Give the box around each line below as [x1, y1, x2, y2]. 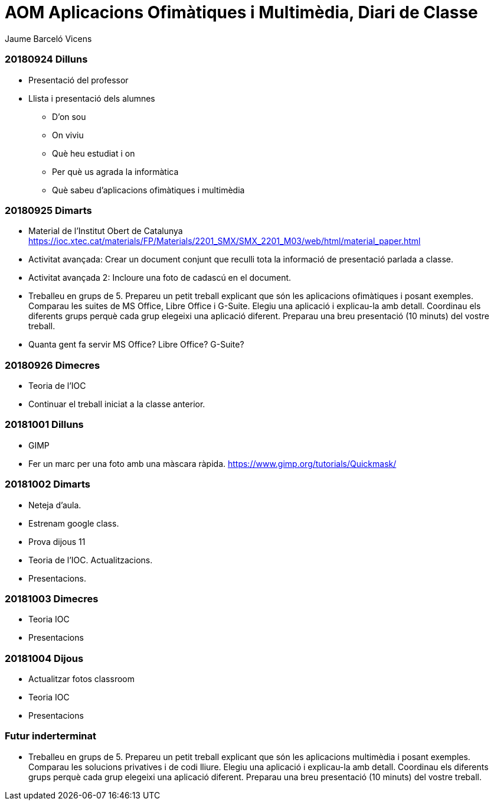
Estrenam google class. [28, 518, 119, 528]
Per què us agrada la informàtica [52, 166, 179, 177]
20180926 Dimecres [5, 359, 100, 371]
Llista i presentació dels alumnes [28, 93, 155, 103]
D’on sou [52, 111, 86, 122]
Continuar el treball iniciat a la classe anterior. [28, 399, 205, 409]
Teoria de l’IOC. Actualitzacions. [28, 554, 153, 565]
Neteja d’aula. [28, 499, 81, 510]
